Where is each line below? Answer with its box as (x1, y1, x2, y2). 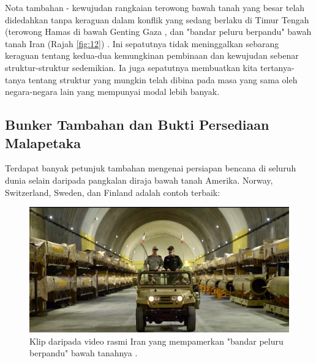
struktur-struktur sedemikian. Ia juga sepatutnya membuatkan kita (5, 61, 258, 73)
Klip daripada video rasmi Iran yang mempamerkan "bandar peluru (29, 334, 284, 347)
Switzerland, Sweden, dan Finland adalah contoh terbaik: (5, 185, 220, 198)
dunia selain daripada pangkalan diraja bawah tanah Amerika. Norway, (5, 173, 273, 186)
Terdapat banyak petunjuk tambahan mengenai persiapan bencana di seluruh (5, 162, 296, 174)
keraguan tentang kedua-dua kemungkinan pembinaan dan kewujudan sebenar (5, 49, 299, 62)
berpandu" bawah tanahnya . (29, 346, 138, 359)
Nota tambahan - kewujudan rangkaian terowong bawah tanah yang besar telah (5, 1, 305, 13)
